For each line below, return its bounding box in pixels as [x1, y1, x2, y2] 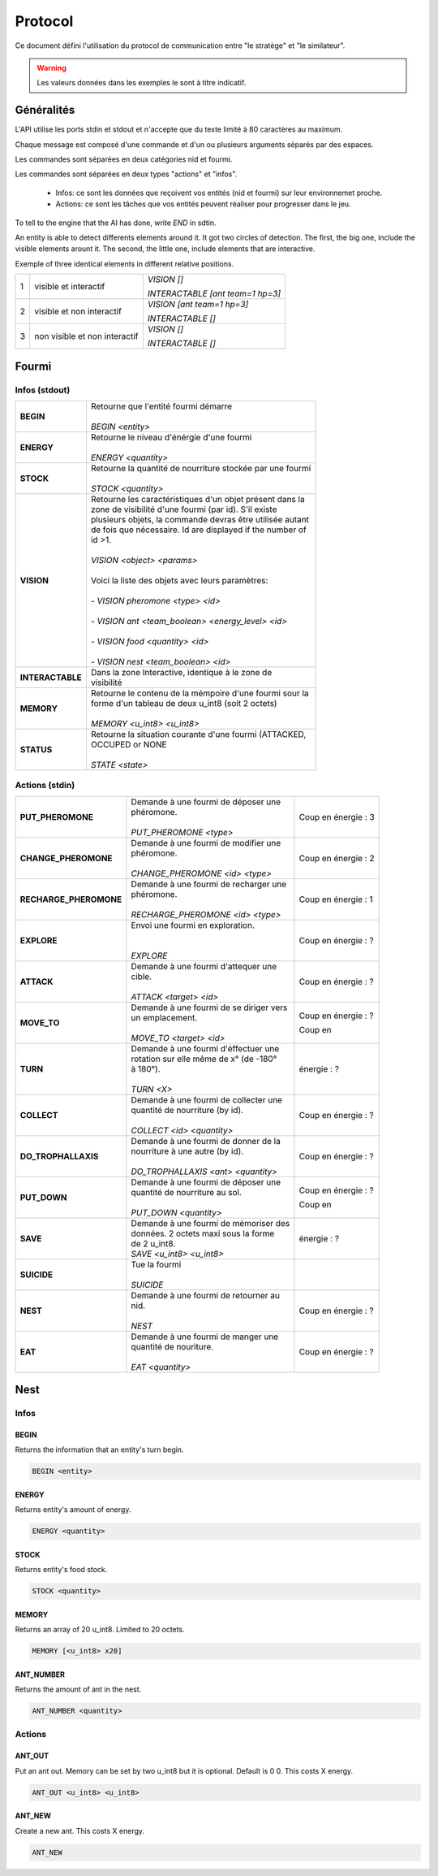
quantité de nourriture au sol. [131, 1186, 243, 1198]
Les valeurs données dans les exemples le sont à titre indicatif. [36, 78, 247, 88]
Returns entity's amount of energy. [15, 1505, 131, 1514]
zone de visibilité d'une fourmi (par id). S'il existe [90, 504, 277, 515]
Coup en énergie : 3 [298, 811, 375, 822]
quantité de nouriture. [131, 1341, 214, 1352]
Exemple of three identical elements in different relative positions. [15, 258, 234, 268]
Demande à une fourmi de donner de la [131, 1135, 281, 1146]
